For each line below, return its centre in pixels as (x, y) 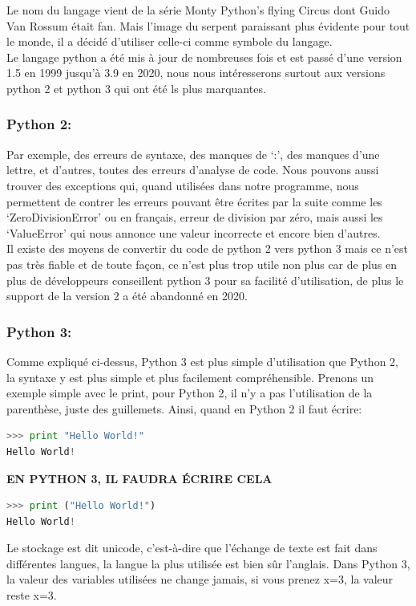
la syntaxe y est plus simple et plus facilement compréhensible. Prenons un (190, 377)
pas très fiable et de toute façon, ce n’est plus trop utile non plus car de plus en (202, 264)
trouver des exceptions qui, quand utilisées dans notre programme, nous (183, 185)
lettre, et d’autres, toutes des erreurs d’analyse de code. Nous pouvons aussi (193, 170)
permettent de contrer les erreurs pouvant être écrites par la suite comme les (194, 201)
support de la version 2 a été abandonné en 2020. (127, 296)
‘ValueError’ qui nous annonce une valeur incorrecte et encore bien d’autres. (194, 232)
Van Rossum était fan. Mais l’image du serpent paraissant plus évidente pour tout (208, 25)
